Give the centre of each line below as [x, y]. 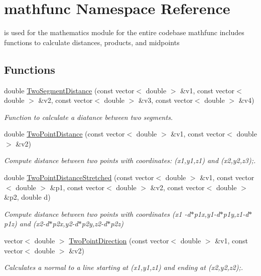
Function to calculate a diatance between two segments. [89, 117]
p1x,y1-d [207, 214]
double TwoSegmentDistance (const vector [69, 90]
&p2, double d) [27, 197]
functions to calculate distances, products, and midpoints [92, 42]
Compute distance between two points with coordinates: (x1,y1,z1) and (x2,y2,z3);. [130, 160]
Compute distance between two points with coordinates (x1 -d [97, 214]
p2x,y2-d [65, 224]
